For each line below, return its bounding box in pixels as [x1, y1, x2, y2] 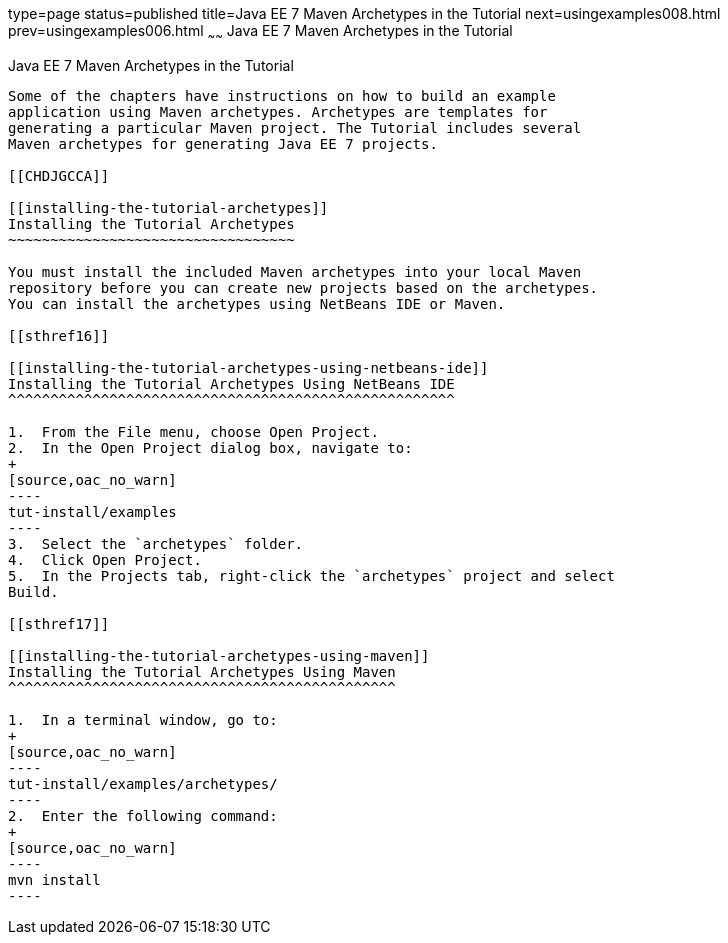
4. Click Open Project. [8, 551, 202, 568]
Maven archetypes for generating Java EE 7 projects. [8, 135, 438, 152]
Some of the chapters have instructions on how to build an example [8, 87, 556, 104]
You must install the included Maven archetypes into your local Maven [8, 263, 582, 280]
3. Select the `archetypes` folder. [8, 535, 304, 552]
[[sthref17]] [8, 615, 110, 632]
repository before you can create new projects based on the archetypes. [8, 279, 599, 296]
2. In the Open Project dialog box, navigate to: [8, 439, 413, 456]
